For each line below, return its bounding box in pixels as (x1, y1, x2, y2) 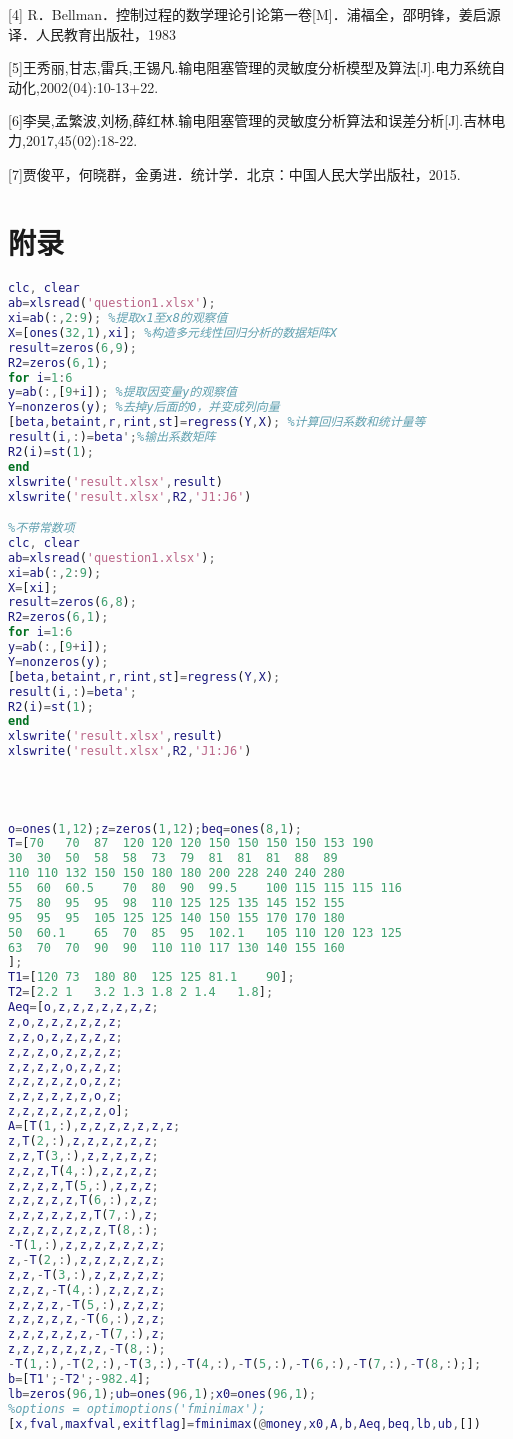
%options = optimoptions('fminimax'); (8, 1401, 266, 1416)
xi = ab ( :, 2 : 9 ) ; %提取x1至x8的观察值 (8, 311, 228, 326)
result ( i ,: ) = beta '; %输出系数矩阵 (8, 430, 216, 445)
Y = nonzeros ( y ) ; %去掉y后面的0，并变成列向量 (8, 400, 280, 415)
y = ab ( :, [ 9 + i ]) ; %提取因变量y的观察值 (8, 385, 237, 400)
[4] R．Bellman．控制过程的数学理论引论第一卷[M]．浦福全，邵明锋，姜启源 (8, 4, 501, 24)
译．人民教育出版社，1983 (8, 23, 176, 44)
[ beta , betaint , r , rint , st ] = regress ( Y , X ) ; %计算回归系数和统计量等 (8, 415, 426, 430)
